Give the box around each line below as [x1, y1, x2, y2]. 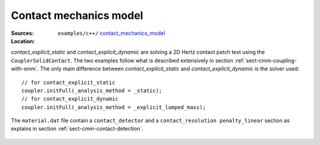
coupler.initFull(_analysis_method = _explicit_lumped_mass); [21, 104, 206, 111]
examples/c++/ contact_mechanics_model [57, 30, 165, 37]
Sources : [11, 30, 34, 37]
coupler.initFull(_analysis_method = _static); [21, 87, 162, 94]
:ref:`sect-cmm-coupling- [234, 57, 297, 64]
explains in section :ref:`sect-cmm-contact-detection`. [11, 125, 143, 133]
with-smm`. [11, 65, 39, 72]
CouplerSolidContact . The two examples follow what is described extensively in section [11, 57, 233, 64]
